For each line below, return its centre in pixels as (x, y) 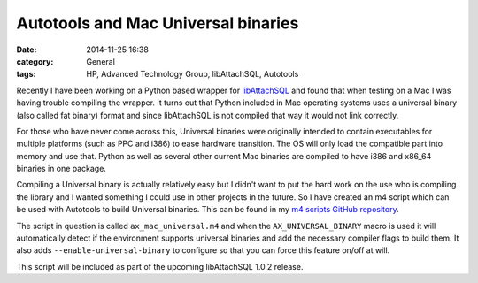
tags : (26, 74)
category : (35, 61)
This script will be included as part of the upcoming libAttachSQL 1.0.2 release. (160, 266)
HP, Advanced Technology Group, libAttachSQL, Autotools (193, 74)
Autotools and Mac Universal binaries (158, 23)
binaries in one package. (61, 169)
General (100, 61)
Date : (27, 50)
